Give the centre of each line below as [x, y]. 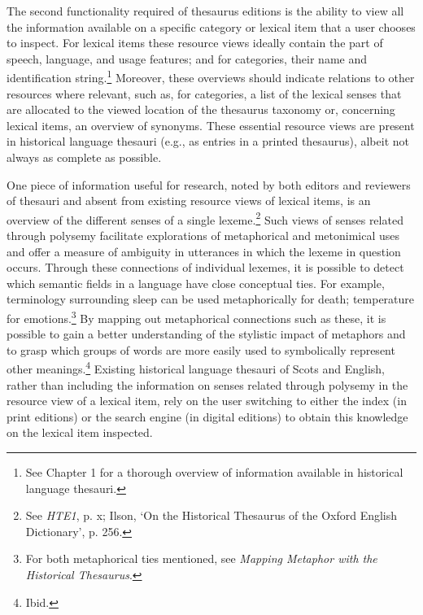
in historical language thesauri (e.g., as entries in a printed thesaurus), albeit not [208, 141]
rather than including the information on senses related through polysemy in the [207, 384]
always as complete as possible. [84, 157]
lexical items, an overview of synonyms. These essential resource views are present [211, 125]
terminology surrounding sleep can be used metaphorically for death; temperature [211, 299]
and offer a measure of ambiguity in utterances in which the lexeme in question [204, 251]
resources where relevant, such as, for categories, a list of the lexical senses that [204, 93]
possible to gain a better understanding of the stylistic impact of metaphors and [206, 334]
